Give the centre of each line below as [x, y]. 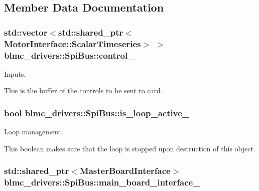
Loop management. [33, 132]
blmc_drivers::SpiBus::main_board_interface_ [102, 182]
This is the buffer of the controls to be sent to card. [83, 90]
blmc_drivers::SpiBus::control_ [70, 55]
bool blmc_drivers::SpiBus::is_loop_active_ [97, 113]
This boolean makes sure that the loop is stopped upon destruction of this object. [130, 148]
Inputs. [15, 73]
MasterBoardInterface [125, 171]
